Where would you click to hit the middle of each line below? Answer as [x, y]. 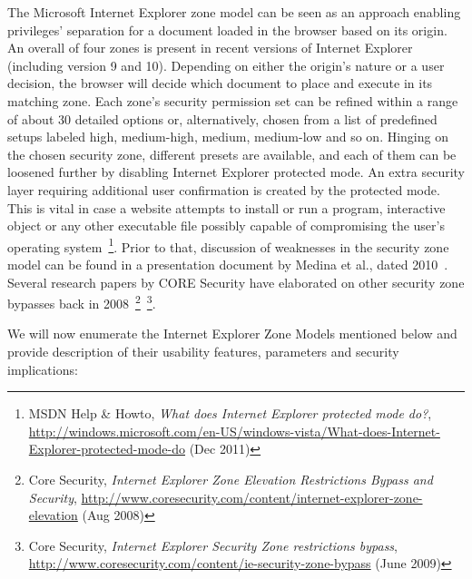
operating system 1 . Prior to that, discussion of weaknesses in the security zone [228, 245]
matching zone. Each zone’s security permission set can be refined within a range [233, 100]
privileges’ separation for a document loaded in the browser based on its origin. [227, 29]
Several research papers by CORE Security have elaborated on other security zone [236, 282]
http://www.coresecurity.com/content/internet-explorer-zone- [252, 497]
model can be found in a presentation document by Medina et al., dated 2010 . [228, 264]
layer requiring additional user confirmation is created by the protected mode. [224, 189]
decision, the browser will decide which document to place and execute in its [220, 83]
